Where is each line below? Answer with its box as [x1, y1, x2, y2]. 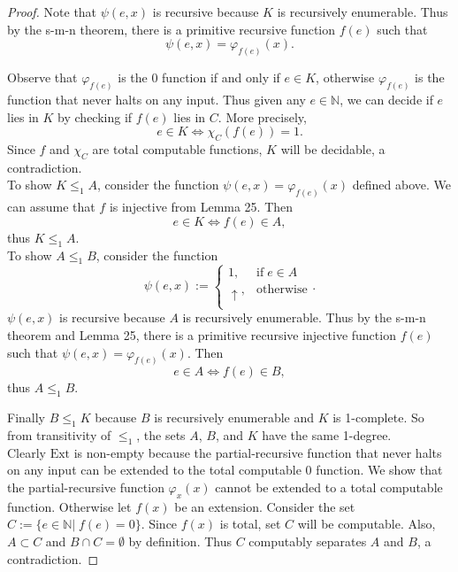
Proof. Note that [7, 3, 97, 20]
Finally [7, 408, 45, 427]
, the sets [136, 426, 186, 444]
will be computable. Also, [297, 514, 436, 533]
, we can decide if [340, 89, 433, 108]
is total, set [219, 514, 281, 533]
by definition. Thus [128, 532, 232, 551]
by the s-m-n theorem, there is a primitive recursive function [7, 19, 336, 38]
